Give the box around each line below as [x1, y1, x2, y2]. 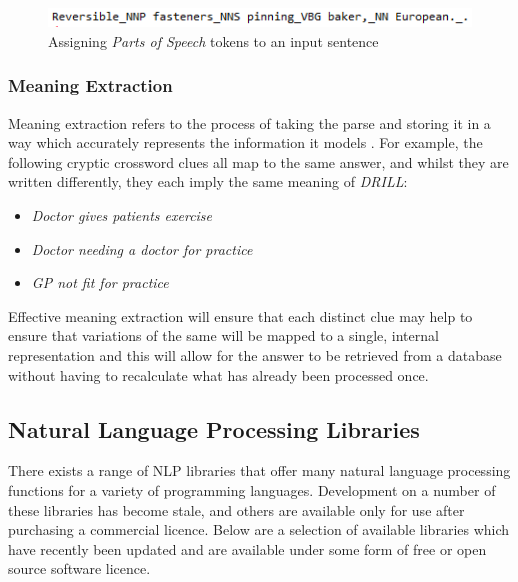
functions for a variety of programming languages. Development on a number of [8, 479, 496, 500]
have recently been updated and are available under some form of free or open [8, 538, 487, 559]
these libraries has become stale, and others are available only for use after [8, 499, 465, 520]
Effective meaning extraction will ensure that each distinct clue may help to [8, 305, 473, 326]
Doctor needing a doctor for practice [31, 238, 253, 259]
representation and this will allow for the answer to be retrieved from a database [8, 344, 502, 365]
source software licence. [8, 558, 151, 579]
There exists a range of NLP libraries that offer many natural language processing [8, 460, 511, 481]
